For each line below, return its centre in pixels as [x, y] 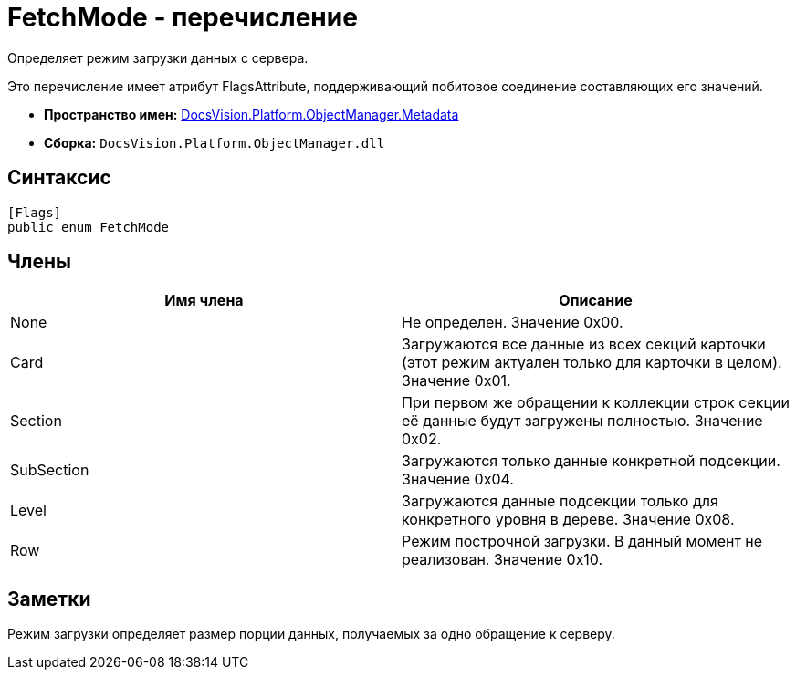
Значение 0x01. [456, 381]
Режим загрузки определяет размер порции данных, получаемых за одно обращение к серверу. [311, 634]
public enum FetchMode [89, 227]
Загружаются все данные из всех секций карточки [584, 344]
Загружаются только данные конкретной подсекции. [591, 461]
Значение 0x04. [458, 479]
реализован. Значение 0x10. [503, 560]
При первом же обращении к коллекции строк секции [596, 403]
